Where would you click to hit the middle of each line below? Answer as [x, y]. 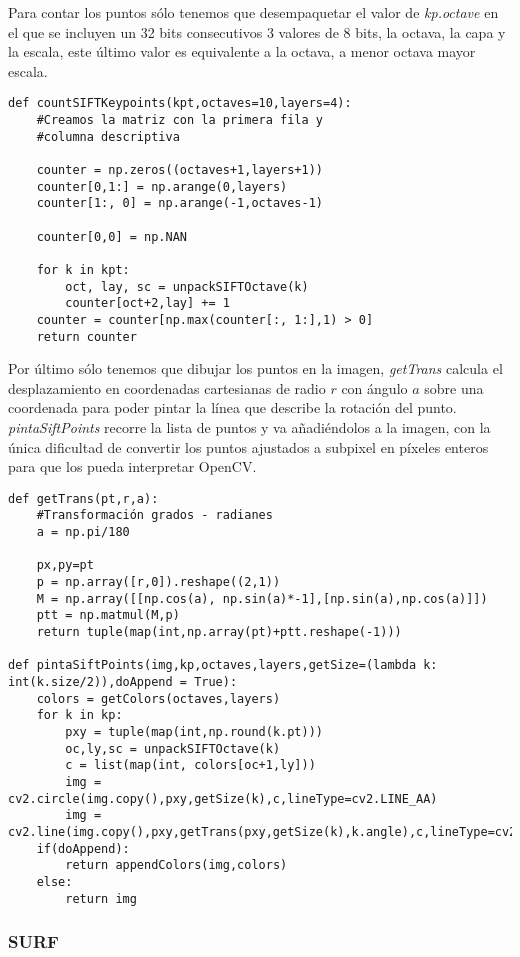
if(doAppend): [83, 848]
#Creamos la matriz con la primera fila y [179, 120]
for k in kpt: [83, 269]
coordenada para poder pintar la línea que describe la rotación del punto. [232, 407]
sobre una [454, 387]
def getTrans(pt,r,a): [83, 498]
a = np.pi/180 [83, 532]
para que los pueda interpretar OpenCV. [132, 466]
